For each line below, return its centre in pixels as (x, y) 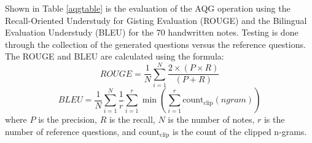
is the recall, (132, 119)
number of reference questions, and (71, 131)
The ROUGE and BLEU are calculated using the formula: (115, 56)
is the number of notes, (211, 119)
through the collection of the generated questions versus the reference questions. (155, 44)
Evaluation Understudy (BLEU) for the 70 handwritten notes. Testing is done (152, 32)
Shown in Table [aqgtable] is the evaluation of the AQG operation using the (148, 8)
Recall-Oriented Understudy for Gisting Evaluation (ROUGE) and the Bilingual (156, 20)
